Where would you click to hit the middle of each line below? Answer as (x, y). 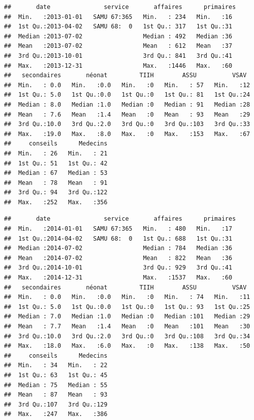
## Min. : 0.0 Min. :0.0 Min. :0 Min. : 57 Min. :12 (127, 85)
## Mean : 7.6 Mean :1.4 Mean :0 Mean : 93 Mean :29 (127, 114)
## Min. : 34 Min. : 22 (56, 365)
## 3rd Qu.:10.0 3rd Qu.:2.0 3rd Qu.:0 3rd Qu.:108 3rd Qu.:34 (127, 336)
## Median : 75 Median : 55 (56, 385)
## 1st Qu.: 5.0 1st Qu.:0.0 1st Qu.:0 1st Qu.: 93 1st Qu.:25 (127, 307)
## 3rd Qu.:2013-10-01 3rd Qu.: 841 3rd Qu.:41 (118, 56)
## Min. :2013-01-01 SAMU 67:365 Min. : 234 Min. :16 (118, 17)
